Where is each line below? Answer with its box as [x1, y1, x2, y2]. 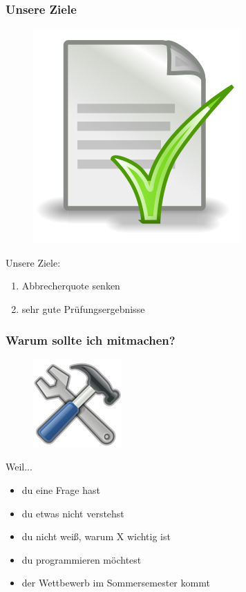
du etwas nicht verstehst [21, 506, 124, 520]
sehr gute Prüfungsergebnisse [21, 302, 145, 316]
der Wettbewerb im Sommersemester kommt [21, 575, 210, 590]
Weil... [6, 459, 32, 474]
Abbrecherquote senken [21, 278, 120, 293]
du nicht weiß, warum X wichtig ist [21, 529, 171, 544]
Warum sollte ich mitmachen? [6, 331, 176, 348]
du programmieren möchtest [21, 552, 142, 566]
